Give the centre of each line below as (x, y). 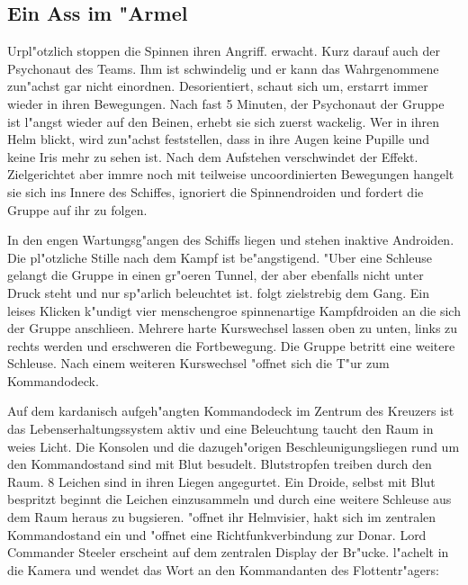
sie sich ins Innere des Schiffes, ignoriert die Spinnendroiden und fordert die (216, 191)
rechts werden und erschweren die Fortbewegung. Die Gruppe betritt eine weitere (231, 345)
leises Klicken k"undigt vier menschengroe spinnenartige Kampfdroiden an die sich (234, 310)
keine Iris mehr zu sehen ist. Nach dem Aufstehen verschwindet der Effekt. (213, 156)
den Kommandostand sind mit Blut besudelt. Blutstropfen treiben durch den (220, 464)
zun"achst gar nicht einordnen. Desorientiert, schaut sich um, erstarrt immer (218, 86)
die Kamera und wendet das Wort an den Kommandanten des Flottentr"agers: (223, 569)
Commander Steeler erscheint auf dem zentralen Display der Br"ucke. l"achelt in (228, 552)
